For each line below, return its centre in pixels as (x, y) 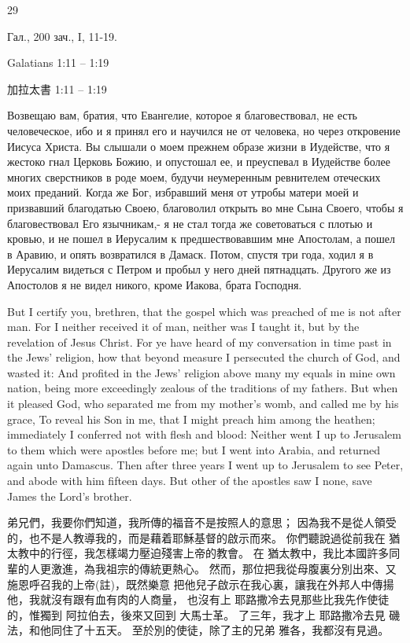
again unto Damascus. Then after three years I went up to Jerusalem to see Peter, (205, 465)
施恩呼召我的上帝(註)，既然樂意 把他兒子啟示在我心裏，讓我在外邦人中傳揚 (201, 584)
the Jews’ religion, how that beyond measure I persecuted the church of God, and (204, 357)
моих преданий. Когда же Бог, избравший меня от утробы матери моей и (183, 192)
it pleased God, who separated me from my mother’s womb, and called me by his (203, 404)
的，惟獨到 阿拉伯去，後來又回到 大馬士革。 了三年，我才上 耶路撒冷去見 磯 (204, 614)
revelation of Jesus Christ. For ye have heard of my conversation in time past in (199, 342)
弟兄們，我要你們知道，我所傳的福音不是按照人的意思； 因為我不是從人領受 (202, 522)
